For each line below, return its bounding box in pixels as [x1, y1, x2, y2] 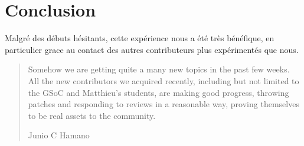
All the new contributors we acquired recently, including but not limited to [28, 74, 299, 87]
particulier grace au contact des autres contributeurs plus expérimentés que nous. [5, 43, 299, 55]
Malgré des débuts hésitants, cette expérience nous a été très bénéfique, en [5, 32, 274, 44]
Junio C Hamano [28, 129, 90, 141]
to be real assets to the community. [28, 109, 156, 121]
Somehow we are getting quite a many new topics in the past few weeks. [28, 63, 290, 75]
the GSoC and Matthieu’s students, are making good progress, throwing [28, 86, 289, 98]
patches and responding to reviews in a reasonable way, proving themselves [28, 98, 299, 110]
